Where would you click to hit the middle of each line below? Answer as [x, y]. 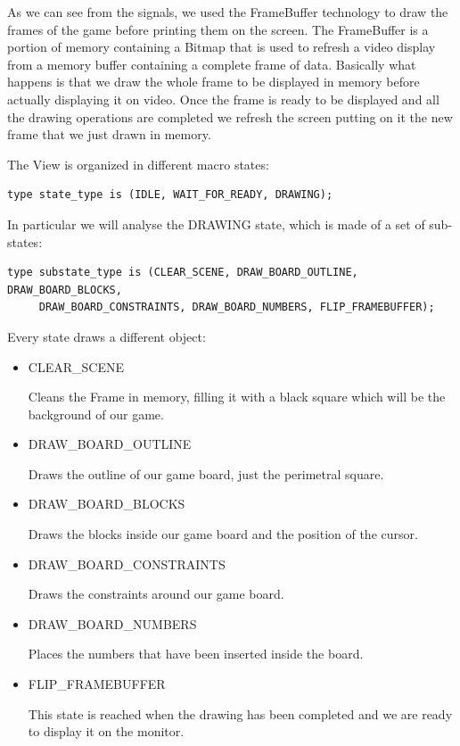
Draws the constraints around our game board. [156, 594]
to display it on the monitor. [106, 731]
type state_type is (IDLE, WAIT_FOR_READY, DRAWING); [170, 195]
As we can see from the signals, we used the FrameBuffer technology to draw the [228, 12]
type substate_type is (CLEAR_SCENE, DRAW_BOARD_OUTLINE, [183, 273]
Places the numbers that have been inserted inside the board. [196, 654]
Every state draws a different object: [107, 336]
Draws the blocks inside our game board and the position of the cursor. [223, 534]
